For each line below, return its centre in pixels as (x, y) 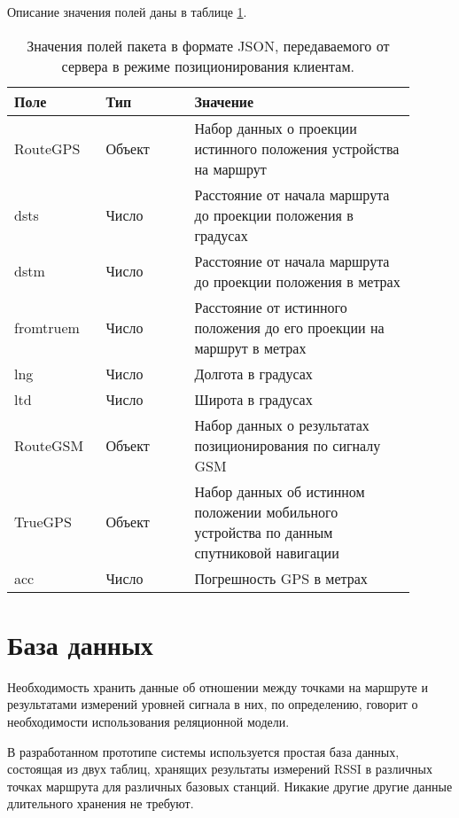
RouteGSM (49, 445)
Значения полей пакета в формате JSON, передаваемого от (208, 45)
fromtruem (47, 327)
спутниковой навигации (267, 552)
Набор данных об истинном (280, 491)
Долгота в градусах (253, 373)
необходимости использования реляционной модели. (148, 721)
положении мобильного (266, 511)
